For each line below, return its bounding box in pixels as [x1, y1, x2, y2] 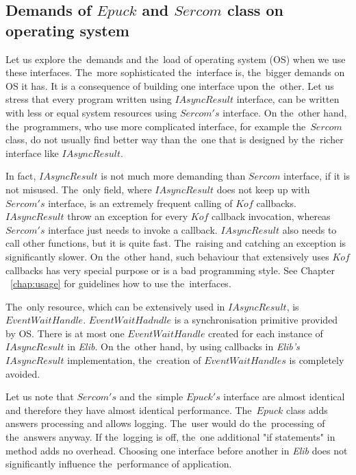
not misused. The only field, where [5, 182, 152, 196]
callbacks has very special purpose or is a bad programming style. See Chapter [5, 263, 335, 277]
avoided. [5, 366, 40, 380]
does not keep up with [216, 182, 310, 196]
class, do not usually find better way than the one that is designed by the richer [5, 132, 344, 147]
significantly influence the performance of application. [5, 456, 232, 471]
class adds [285, 402, 328, 417]
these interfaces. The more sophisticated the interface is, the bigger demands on [5, 65, 345, 80]
